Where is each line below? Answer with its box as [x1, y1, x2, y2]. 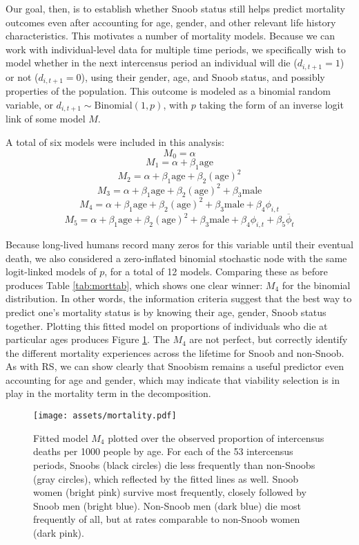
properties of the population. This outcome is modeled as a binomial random [6, 84, 331, 98]
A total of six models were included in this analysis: [6, 134, 224, 149]
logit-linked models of [6, 264, 97, 279]
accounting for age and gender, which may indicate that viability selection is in [6, 372, 340, 387]
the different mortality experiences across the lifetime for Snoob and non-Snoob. [6, 345, 345, 360]
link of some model [6, 111, 86, 126]
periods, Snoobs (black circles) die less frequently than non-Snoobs [33, 457, 316, 472]
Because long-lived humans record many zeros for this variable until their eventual [6, 237, 353, 251]
